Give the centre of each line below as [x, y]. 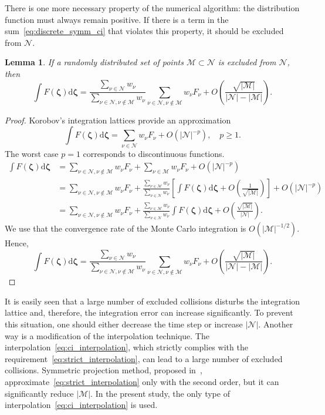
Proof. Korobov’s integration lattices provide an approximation [118, 120]
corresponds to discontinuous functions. [154, 153]
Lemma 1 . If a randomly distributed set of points [94, 62]
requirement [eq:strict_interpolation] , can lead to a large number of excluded [144, 358]
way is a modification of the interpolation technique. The [107, 335]
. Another [276, 324]
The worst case [32, 153]
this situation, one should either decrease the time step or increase [124, 324]
